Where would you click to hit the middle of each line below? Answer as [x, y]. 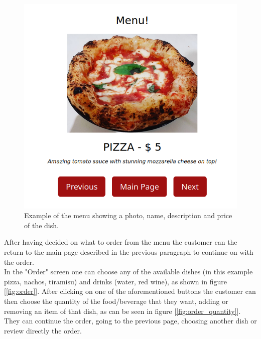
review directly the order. [43, 330]
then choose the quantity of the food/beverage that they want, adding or [116, 301]
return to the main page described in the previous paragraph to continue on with [129, 251]
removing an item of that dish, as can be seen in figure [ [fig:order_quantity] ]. [122, 311]
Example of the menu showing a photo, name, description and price [128, 215]
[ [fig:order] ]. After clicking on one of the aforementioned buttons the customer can [130, 291]
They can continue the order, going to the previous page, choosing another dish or [130, 321]
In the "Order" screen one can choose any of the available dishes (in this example [128, 272]
